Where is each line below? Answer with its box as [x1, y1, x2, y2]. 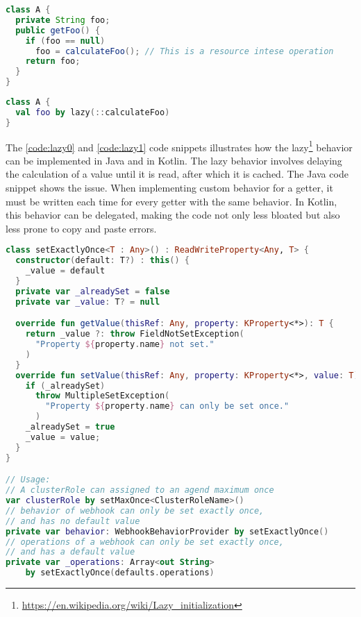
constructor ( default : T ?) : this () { [15, 255, 190, 266]
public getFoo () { [15, 25, 101, 35]
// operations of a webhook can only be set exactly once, [6, 536, 284, 547]
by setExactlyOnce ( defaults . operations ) [25, 568, 215, 578]
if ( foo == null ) [25, 35, 106, 46]
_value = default [25, 266, 106, 276]
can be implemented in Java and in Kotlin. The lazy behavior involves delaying [6, 153, 342, 167]
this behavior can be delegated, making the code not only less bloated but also [6, 208, 340, 222]
